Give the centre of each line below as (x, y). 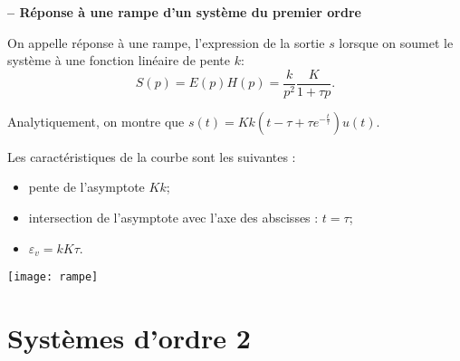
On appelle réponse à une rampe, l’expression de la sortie (166, 42)
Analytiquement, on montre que (96, 121)
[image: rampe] (53, 277)
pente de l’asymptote (86, 187)
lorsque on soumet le (396, 42)
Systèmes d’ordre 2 (129, 338)
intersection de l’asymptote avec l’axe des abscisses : (173, 218)
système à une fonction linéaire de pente (119, 60)
